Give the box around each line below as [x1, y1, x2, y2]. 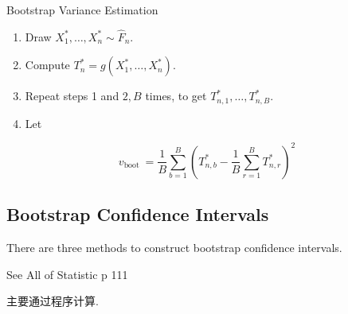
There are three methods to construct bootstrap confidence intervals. [6, 239, 342, 256]
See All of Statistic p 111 [6, 266, 128, 282]
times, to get [145, 87, 207, 104]
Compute [25, 56, 70, 73]
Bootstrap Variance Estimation [6, 2, 158, 17]
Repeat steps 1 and [25, 87, 119, 104]
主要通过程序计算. [6, 293, 99, 309]
